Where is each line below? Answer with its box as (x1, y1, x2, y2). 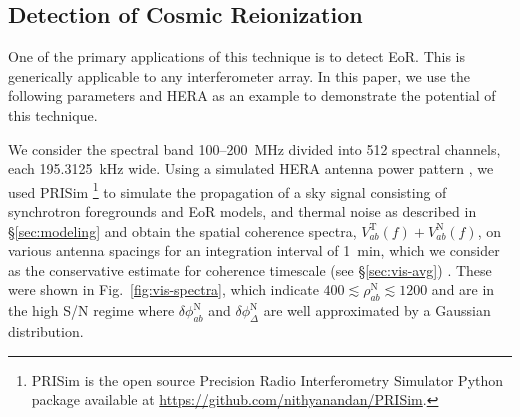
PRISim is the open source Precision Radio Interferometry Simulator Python (31, 369, 504, 390)
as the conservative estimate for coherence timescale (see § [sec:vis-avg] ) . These (8, 259, 492, 280)
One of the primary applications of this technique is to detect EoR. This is (8, 46, 466, 67)
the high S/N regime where (8, 300, 175, 321)
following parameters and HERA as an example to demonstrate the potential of (8, 85, 496, 106)
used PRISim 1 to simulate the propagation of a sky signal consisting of (8, 178, 447, 202)
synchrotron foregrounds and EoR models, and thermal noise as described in (8, 201, 477, 222)
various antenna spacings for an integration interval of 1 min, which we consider (8, 240, 500, 261)
